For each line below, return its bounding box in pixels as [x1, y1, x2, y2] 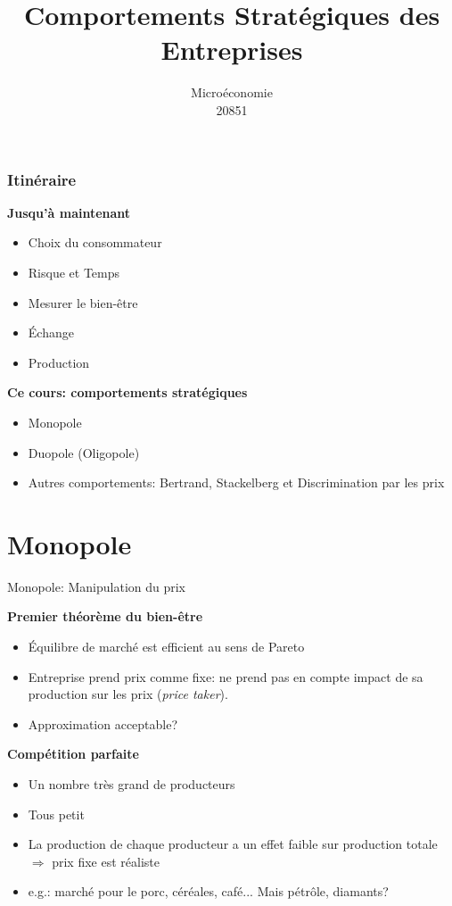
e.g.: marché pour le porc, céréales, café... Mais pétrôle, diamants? [28, 882, 389, 901]
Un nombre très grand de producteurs [28, 775, 235, 794]
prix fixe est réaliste [52, 852, 160, 870]
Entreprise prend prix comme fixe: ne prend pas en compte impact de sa [28, 667, 423, 686]
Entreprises [160, 31, 303, 68]
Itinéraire [7, 168, 77, 190]
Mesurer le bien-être [28, 293, 138, 312]
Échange [28, 323, 74, 342]
